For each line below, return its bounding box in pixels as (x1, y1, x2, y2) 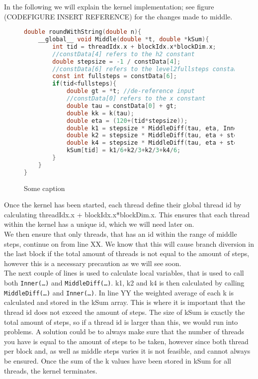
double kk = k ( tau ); (66, 109, 134, 117)
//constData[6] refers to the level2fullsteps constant (52, 65, 241, 73)
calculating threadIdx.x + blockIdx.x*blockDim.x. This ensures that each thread (4, 209, 250, 219)
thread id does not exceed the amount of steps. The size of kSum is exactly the (4, 306, 245, 317)
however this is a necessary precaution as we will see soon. (4, 258, 181, 268)
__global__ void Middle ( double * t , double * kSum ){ (38, 36, 209, 43)
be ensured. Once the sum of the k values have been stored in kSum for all (4, 355, 231, 366)
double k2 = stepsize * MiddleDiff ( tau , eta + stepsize (66, 132, 256, 139)
